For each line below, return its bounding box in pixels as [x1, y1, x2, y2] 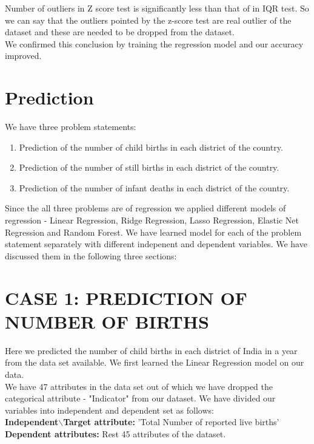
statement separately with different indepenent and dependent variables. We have [5, 237, 307, 250]
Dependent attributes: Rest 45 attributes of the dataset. [5, 427, 226, 440]
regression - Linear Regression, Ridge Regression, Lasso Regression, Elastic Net [5, 214, 299, 227]
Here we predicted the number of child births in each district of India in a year [5, 344, 298, 357]
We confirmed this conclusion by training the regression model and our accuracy [5, 37, 304, 50]
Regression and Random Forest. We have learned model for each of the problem [5, 225, 302, 238]
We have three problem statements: [5, 120, 136, 133]
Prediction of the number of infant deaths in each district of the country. [19, 181, 290, 194]
